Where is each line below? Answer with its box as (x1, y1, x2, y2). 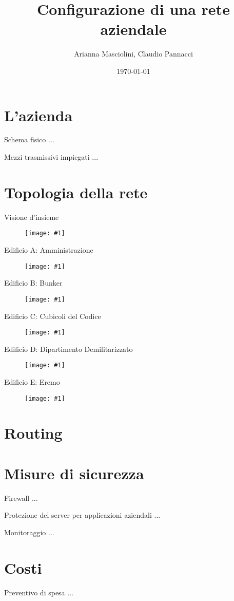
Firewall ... (4, 492, 38, 503)
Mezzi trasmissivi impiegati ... (4, 152, 99, 162)
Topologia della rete (4, 181, 148, 202)
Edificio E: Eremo (4, 377, 60, 387)
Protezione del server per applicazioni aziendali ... (4, 510, 161, 520)
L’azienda (4, 104, 73, 125)
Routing (4, 422, 63, 443)
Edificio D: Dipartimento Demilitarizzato (4, 343, 133, 354)
